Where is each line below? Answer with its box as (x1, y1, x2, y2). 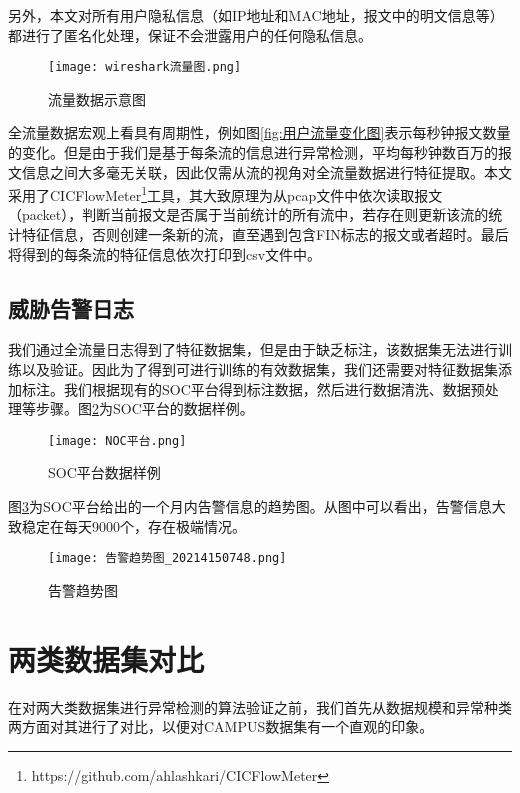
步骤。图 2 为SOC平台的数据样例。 (35, 398, 254, 419)
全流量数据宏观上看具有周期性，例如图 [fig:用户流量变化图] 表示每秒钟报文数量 (8, 122, 511, 143)
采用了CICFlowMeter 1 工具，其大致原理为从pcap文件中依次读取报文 (8, 182, 443, 205)
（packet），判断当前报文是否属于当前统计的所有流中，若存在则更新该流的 (8, 204, 489, 225)
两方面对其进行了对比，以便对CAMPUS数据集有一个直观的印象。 (8, 716, 434, 737)
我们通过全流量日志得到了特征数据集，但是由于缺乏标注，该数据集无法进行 (8, 339, 498, 360)
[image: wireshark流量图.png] (48, 60, 242, 75)
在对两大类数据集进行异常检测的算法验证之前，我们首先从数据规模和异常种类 (8, 696, 512, 717)
